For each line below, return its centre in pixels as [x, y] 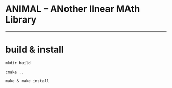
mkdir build [18, 63]
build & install [35, 50]
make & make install [27, 81]
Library [21, 20]
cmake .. [15, 72]
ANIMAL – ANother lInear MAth [73, 9]
